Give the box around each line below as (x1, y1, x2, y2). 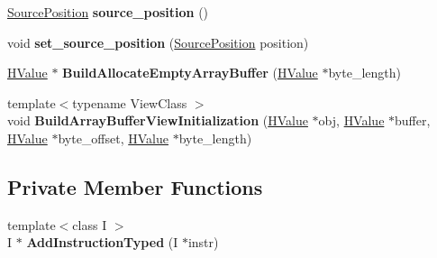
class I (72, 215, 107, 234)
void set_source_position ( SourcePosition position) (7, 32, 309, 51)
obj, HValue (318, 111, 385, 130)
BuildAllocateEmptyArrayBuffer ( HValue (62, 63, 318, 82)
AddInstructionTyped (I (26, 233, 178, 252)
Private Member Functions (7, 172, 263, 200)
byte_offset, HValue (58, 128, 168, 147)
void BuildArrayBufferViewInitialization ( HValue (7, 111, 308, 130)
